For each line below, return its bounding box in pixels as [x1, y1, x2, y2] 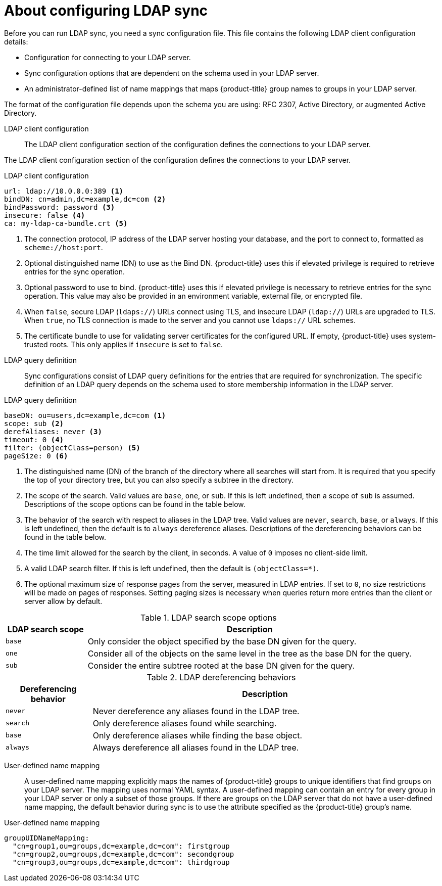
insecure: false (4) [4, 211, 85, 219]
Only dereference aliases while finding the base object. [92, 730, 302, 740]
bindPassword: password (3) [4, 203, 115, 211]
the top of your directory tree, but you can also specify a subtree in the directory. [24, 475, 294, 484]
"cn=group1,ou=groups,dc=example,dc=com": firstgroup [12, 842, 230, 850]
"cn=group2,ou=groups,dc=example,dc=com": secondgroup [12, 850, 234, 858]
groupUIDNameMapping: [4, 833, 89, 842]
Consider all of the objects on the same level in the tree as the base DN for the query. [87, 648, 412, 659]
